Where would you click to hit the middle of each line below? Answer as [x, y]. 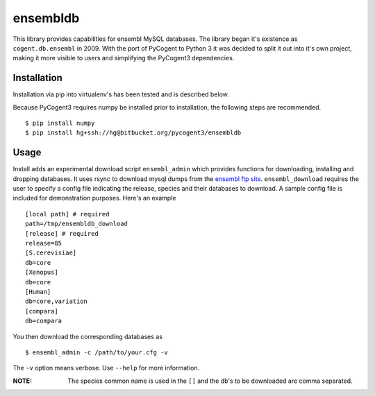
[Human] [38, 292]
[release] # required [62, 233]
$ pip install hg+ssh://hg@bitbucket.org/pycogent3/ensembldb [133, 133]
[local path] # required [67, 214]
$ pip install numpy [60, 123]
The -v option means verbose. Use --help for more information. [106, 368]
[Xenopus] [42, 273]
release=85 [44, 243]
